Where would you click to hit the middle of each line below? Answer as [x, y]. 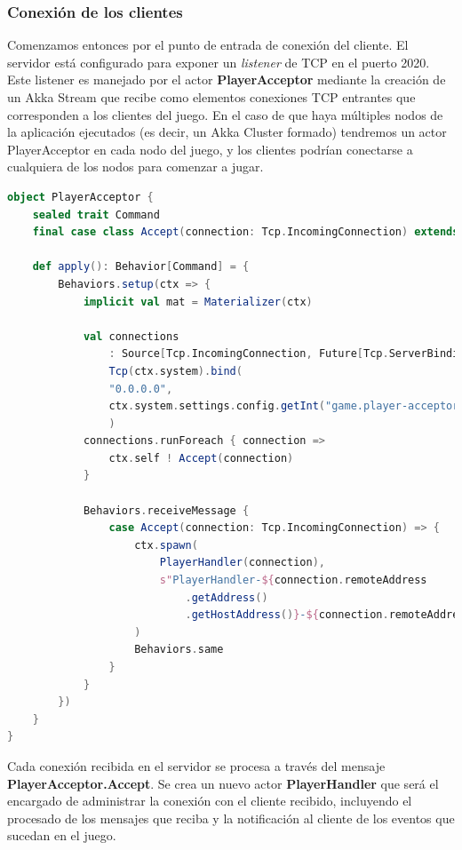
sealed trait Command [96, 214]
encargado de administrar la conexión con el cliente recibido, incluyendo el [210, 801]
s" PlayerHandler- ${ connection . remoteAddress [293, 580]
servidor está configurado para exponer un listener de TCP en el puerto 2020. [219, 62]
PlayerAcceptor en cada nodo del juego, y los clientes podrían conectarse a [210, 149]
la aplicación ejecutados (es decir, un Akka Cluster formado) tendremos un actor [227, 132]
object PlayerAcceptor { [80, 197]
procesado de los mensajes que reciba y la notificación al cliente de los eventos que [231, 818]
